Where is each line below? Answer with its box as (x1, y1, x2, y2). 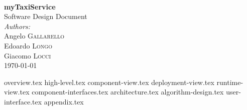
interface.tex (4, 96, 42, 106)
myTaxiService (4, 1, 56, 11)
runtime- (216, 76, 243, 87)
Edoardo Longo (4, 40, 52, 50)
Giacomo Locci (4, 50, 51, 60)
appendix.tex (44, 96, 84, 106)
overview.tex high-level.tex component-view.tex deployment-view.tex (4, 76, 214, 87)
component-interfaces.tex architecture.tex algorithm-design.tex (32, 86, 224, 97)
